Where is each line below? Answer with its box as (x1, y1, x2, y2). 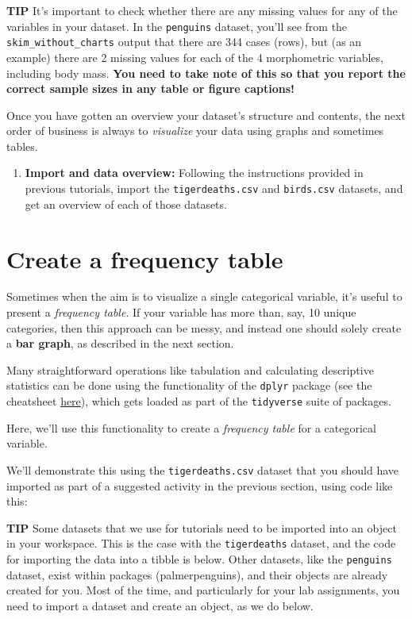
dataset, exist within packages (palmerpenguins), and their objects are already (6, 566, 388, 582)
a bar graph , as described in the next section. (6, 335, 234, 352)
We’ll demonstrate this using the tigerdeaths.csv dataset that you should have (6, 461, 399, 478)
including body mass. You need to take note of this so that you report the (6, 64, 406, 81)
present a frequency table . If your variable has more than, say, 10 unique (6, 304, 356, 321)
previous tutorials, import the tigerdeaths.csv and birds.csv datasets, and (25, 180, 403, 197)
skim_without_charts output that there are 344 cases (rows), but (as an (6, 33, 362, 50)
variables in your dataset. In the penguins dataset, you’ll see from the (6, 17, 348, 34)
